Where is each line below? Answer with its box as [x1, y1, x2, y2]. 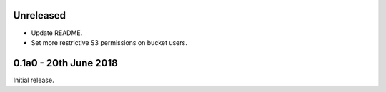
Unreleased [13, 9, 66, 21]
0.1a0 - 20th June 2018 [13, 57, 118, 69]
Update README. [31, 29, 83, 37]
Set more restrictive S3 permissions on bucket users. [31, 38, 187, 46]
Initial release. [13, 76, 54, 84]
